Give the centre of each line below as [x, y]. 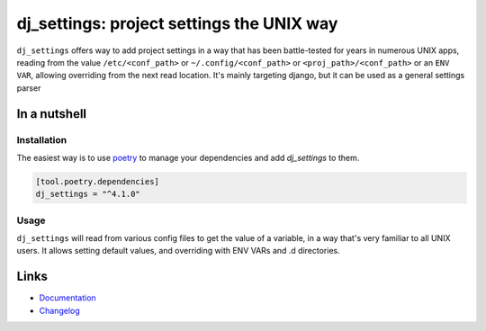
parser [29, 88]
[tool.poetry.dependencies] [97, 181]
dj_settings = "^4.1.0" [88, 194]
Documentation [67, 298]
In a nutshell [52, 114]
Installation [42, 139]
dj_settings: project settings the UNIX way [177, 23]
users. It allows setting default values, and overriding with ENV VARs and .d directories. [179, 251]
